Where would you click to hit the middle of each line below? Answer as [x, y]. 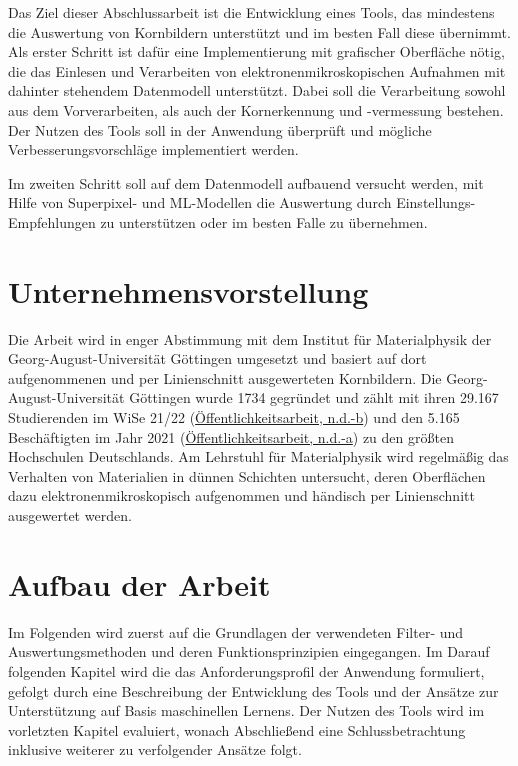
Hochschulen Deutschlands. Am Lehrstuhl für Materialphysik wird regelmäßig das [258, 456]
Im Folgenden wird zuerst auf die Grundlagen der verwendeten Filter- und [236, 631]
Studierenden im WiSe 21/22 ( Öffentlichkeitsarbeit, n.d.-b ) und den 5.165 [234, 417]
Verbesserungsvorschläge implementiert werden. [153, 149]
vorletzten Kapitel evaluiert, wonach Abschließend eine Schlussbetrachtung [237, 729]
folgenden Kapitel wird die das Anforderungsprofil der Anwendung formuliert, [246, 670]
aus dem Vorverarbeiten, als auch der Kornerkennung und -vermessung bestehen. [256, 109]
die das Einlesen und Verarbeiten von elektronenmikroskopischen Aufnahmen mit [257, 70]
